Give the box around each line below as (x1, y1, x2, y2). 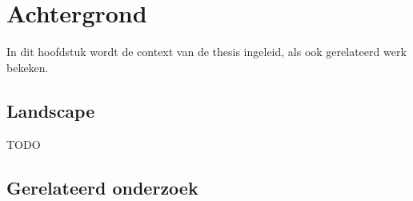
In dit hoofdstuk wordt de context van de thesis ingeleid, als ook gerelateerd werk (6, 43, 407, 60)
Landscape (6, 98, 95, 123)
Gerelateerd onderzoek (6, 175, 198, 199)
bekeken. (6, 58, 49, 75)
